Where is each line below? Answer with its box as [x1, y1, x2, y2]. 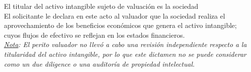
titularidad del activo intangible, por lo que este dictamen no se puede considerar [4, 48, 247, 59]
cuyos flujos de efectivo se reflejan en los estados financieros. [4, 29, 185, 40]
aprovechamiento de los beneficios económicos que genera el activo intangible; [4, 20, 237, 30]
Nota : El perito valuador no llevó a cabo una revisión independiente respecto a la [4, 39, 247, 49]
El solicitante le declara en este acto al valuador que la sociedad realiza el [4, 10, 225, 21]
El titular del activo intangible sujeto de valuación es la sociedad [4, 1, 198, 11]
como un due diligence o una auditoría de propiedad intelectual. [4, 58, 195, 69]
